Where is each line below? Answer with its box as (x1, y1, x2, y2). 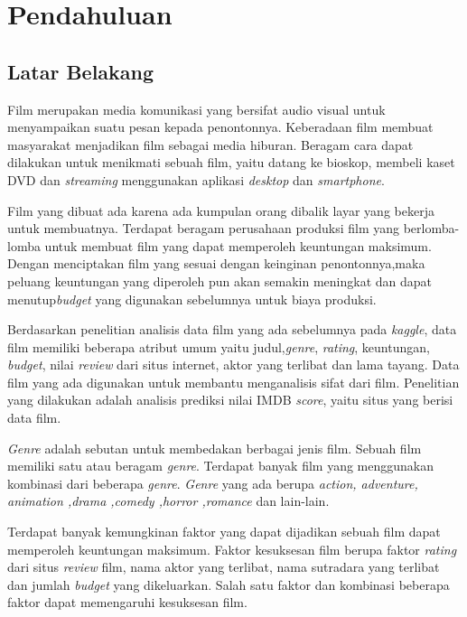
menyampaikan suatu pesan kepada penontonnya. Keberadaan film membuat (7, 117, 434, 136)
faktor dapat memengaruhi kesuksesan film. (7, 593, 248, 612)
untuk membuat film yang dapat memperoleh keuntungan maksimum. (44, 236, 432, 255)
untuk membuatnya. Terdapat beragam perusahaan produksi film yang (7, 219, 399, 238)
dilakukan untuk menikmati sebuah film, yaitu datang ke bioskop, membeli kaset (7, 153, 455, 172)
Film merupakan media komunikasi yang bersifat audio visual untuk (7, 99, 386, 118)
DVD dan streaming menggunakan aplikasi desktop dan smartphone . (7, 170, 385, 189)
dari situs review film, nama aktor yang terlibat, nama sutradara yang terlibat (7, 557, 440, 576)
